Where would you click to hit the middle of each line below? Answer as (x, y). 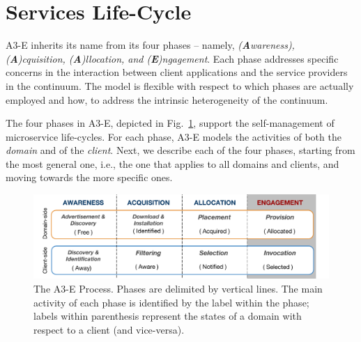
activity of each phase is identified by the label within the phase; (171, 302)
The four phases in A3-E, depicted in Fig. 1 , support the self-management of (170, 123)
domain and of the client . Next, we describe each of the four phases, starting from (180, 150)
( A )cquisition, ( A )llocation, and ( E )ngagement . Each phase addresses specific (172, 58)
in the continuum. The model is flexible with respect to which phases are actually (180, 85)
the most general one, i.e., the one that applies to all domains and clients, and (172, 163)
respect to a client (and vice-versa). (109, 329)
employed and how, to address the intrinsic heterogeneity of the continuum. (167, 99)
